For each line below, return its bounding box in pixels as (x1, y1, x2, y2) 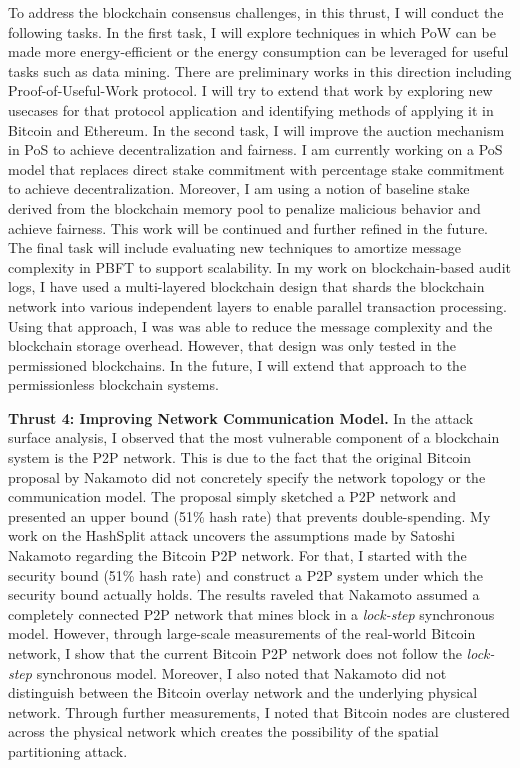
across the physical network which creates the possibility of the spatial (8, 721, 439, 742)
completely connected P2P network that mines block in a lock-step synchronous (8, 603, 495, 624)
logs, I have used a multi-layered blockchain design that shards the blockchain (8, 276, 485, 297)
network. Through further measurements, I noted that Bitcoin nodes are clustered (8, 701, 510, 722)
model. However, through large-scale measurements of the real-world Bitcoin (8, 623, 476, 644)
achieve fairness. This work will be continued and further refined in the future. (8, 217, 489, 238)
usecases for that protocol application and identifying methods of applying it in (8, 99, 494, 120)
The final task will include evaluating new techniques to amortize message (8, 237, 461, 258)
